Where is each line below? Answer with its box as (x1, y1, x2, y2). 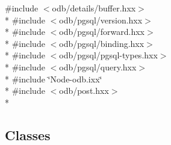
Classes (5, 125, 51, 144)
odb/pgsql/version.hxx (59, 13, 143, 26)
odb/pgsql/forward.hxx (59, 25, 145, 38)
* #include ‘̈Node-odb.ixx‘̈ (5, 72, 102, 85)
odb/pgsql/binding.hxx (59, 37, 145, 49)
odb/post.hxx (59, 84, 109, 97)
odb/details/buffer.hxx (52, 2, 136, 14)
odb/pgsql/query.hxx (59, 60, 137, 73)
